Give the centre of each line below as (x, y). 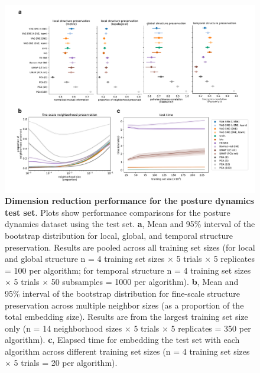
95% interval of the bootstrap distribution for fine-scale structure (123, 293)
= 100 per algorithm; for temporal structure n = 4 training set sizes (128, 270)
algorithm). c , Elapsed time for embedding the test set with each (122, 340)
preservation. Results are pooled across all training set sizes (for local (130, 247)
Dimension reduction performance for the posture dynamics (129, 201)
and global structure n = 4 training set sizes (85, 259)
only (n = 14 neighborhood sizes (64, 328)
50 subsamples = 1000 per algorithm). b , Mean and (145, 282)
